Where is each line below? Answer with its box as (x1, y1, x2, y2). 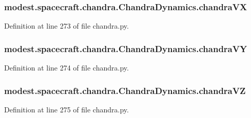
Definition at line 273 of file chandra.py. (4, 20, 129, 31)
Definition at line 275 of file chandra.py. (4, 104, 129, 114)
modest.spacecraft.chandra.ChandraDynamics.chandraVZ (4, 84, 246, 97)
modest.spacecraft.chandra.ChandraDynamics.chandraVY (4, 42, 247, 55)
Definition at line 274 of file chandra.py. (4, 62, 129, 73)
